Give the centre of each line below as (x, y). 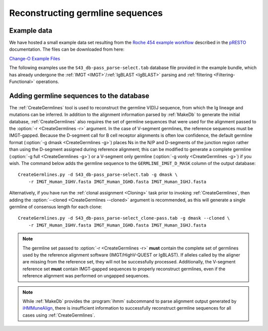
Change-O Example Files (35, 58)
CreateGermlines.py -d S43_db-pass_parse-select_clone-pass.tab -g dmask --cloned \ (124, 218)
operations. (47, 82)
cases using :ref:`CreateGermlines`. (59, 315)
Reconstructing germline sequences (86, 13)
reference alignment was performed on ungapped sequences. (86, 276)
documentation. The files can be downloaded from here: (67, 49)
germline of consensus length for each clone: (56, 207)
